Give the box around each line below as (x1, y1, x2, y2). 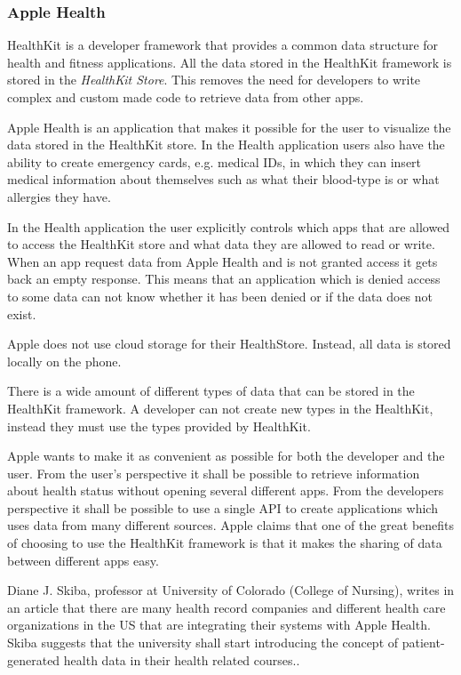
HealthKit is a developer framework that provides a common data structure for (7, 36, 439, 54)
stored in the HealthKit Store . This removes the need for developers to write (7, 70, 421, 89)
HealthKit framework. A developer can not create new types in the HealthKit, (7, 398, 433, 417)
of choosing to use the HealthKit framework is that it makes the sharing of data (7, 534, 442, 552)
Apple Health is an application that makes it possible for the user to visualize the (7, 117, 451, 136)
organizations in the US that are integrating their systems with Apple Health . (7, 615, 431, 634)
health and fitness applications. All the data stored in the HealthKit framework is (7, 52, 452, 71)
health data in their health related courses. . (63, 650, 300, 669)
